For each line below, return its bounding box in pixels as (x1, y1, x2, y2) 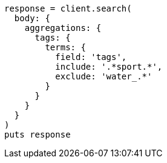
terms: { (45, 42, 86, 52)
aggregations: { (24, 23, 102, 33)
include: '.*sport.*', (55, 62, 163, 72)
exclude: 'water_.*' (55, 72, 152, 81)
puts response (4, 130, 71, 139)
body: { (14, 13, 50, 23)
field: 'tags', (55, 52, 127, 62)
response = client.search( (4, 4, 132, 13)
